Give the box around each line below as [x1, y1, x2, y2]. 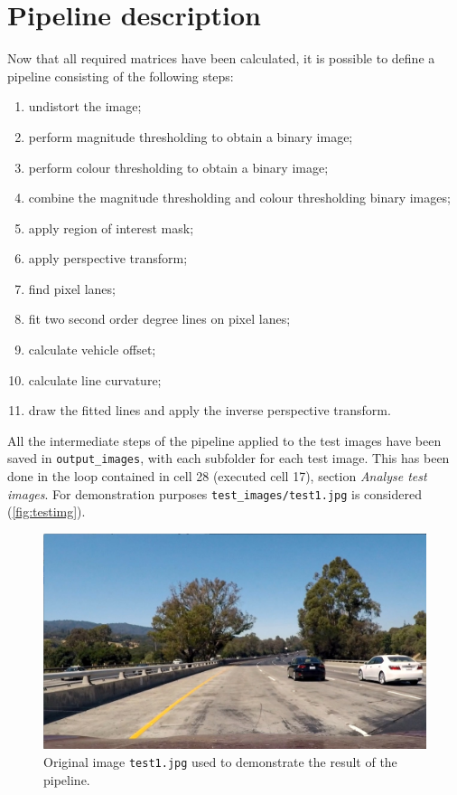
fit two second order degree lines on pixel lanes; [28, 309, 291, 328]
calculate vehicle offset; [28, 340, 156, 359]
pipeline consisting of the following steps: [7, 66, 234, 85]
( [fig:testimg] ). [7, 502, 86, 521]
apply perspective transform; [28, 249, 188, 268]
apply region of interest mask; [28, 218, 194, 237]
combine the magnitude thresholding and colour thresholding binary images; [28, 188, 451, 207]
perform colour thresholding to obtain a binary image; [28, 157, 329, 176]
